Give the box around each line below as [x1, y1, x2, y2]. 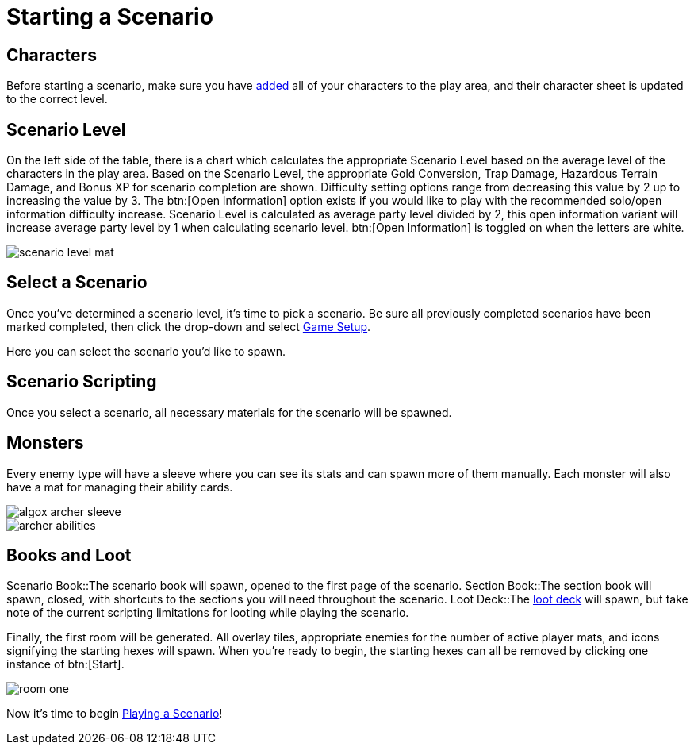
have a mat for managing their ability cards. [6, 479, 233, 494]
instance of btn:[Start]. [6, 657, 125, 672]
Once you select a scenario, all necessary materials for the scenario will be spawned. [6, 405, 452, 419]
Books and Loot [6, 545, 132, 565]
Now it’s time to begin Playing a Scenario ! [6, 707, 223, 721]
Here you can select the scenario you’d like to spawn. [6, 344, 286, 358]
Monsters [6, 433, 84, 453]
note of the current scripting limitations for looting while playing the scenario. [6, 606, 409, 620]
